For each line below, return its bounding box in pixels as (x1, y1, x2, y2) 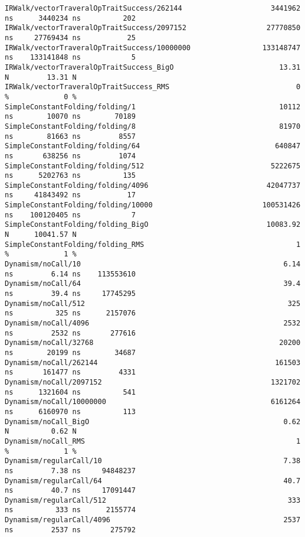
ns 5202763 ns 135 (5, 171, 136, 180)
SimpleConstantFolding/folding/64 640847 (5, 142, 301, 151)
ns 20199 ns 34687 (5, 348, 136, 357)
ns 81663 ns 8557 (5, 132, 136, 141)
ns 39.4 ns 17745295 (5, 289, 136, 298)
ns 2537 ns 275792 (5, 525, 136, 534)
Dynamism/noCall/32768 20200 (5, 339, 301, 347)
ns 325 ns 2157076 (5, 309, 136, 318)
